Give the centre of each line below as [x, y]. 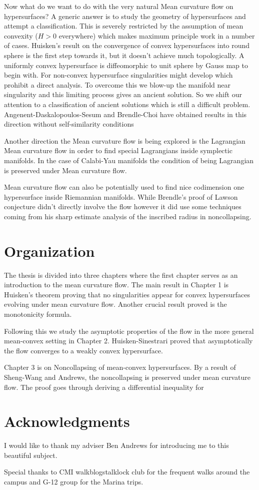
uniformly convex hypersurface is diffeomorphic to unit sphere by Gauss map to [126, 65]
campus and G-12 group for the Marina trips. [74, 482]
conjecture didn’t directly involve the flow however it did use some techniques [123, 206]
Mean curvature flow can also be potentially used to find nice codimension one [124, 187]
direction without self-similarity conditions [69, 124]
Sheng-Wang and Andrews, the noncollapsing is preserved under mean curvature [127, 377]
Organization [49, 251]
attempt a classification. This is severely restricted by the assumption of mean [124, 26]
